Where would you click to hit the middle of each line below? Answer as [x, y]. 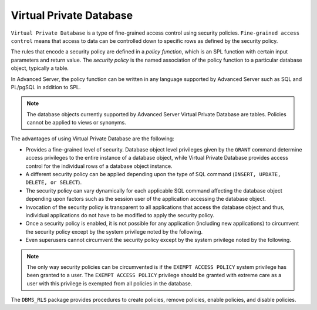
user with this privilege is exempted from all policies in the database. [109, 283]
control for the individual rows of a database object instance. [99, 166]
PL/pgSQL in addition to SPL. [46, 87]
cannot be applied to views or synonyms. [76, 123]
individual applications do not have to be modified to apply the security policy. [120, 215]
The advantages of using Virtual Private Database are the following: [92, 139]
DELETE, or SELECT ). [54, 183]
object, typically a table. [40, 68]
